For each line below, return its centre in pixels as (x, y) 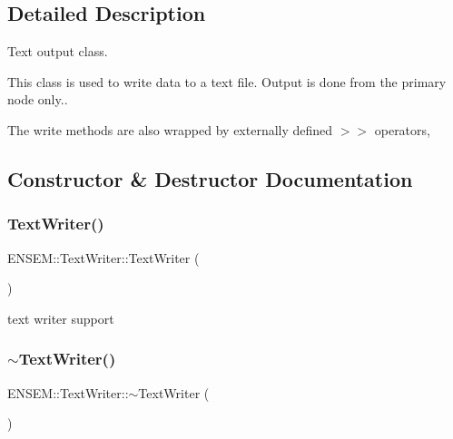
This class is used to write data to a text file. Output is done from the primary (227, 81)
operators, (402, 129)
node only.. (38, 99)
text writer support (61, 318)
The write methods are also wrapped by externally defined (170, 129)
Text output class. (58, 51)
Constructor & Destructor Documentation (210, 178)
